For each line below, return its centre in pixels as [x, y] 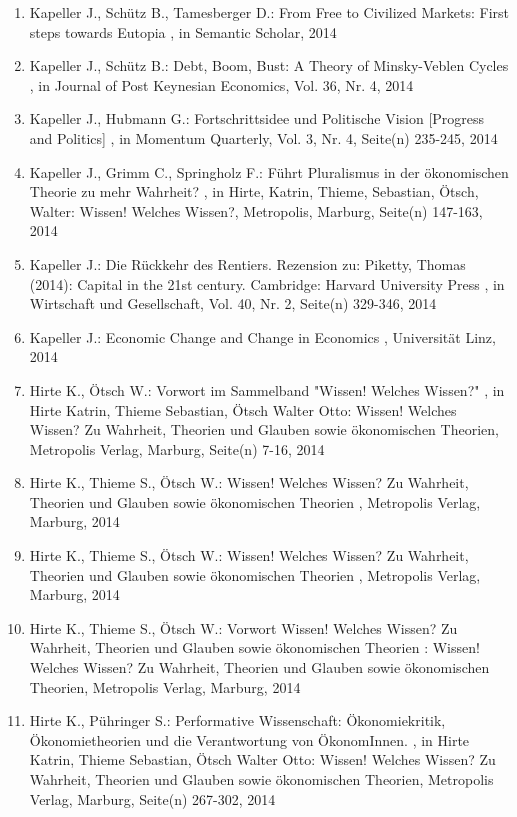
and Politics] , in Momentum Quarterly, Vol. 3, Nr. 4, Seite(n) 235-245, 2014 [263, 137]
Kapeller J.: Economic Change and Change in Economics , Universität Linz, [262, 336]
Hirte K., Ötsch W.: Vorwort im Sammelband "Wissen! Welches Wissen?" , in [267, 389]
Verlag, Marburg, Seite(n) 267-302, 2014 [152, 798]
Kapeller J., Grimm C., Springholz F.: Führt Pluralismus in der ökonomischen [269, 171]
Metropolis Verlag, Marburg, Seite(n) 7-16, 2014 [177, 448]
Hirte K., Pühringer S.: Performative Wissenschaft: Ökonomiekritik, [237, 720]
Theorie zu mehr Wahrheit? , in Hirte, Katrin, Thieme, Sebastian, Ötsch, [254, 191]
